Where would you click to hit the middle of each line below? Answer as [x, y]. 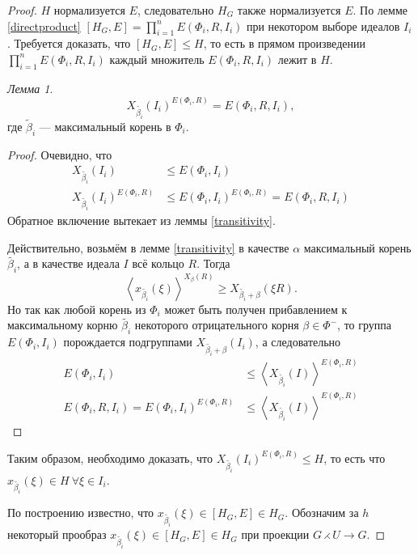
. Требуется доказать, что [69, 43]
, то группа [364, 325]
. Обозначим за [322, 513]
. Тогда [213, 263]
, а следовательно [298, 342]
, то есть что [355, 458]
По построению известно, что [81, 513]
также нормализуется [289, 10]
